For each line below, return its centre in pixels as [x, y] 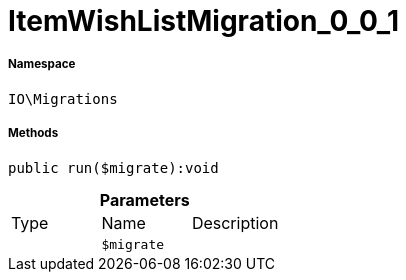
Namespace [42, 64]
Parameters [144, 199]
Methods [33, 133]
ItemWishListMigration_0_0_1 [204, 21]
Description [235, 222]
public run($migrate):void [113, 167]
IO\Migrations [63, 98]
